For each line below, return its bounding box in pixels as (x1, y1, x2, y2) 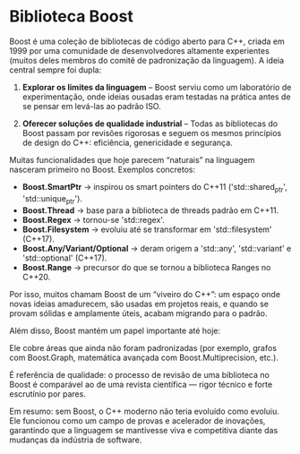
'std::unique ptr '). (21, 193, 83, 206)
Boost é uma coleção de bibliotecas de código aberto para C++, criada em (9, 36, 285, 47)
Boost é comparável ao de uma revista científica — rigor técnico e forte (9, 379, 273, 390)
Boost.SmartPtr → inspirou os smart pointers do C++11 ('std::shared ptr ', (21, 181, 288, 194)
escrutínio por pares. (9, 388, 87, 399)
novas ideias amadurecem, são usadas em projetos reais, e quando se (9, 298, 269, 309)
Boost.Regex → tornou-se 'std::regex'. (21, 214, 166, 225)
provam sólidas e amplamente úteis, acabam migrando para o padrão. (9, 307, 268, 319)
